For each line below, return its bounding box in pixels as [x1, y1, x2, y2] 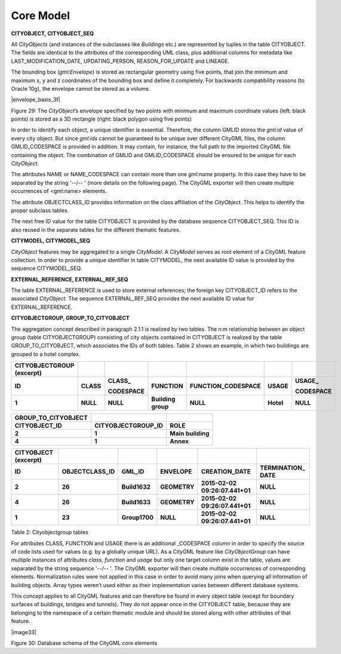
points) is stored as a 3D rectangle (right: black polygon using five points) [11, 115, 192, 122]
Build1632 [121, 483, 151, 491]
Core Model [11, 9, 70, 22]
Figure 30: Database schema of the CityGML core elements [11, 639, 158, 646]
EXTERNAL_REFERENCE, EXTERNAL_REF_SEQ [11, 275, 128, 283]
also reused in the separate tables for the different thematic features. [11, 226, 181, 233]
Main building [170, 429, 210, 438]
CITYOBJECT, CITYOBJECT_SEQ [11, 30, 94, 37]
